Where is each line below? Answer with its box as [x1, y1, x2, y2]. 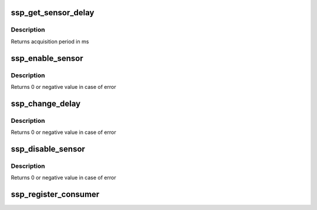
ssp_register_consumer [11, 190, 100, 199]
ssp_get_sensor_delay [11, 8, 95, 18]
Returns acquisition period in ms [11, 38, 89, 45]
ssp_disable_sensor [11, 144, 85, 154]
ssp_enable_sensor [11, 53, 83, 63]
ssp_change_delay [11, 98, 81, 108]
